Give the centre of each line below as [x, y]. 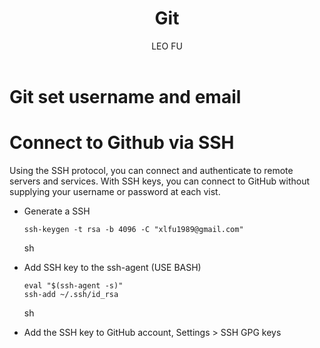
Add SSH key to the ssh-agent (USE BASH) [112, 267]
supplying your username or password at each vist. [115, 191]
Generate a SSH [57, 211]
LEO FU [167, 46]
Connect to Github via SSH [122, 143]
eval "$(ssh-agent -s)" [73, 285]
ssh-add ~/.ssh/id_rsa [71, 294]
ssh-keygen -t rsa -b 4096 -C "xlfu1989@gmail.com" [133, 229]
